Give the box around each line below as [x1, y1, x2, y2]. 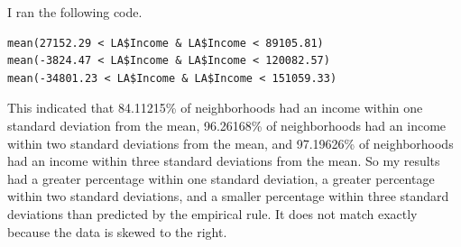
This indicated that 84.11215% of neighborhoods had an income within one [7, 98, 423, 117]
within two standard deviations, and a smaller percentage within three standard [7, 187, 449, 206]
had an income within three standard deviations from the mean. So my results [7, 151, 440, 170]
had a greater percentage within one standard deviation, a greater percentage [7, 169, 435, 188]
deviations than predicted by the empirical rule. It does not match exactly [7, 204, 418, 223]
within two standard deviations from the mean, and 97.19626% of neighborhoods [7, 133, 454, 152]
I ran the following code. [7, 3, 143, 21]
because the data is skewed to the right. [7, 222, 227, 241]
